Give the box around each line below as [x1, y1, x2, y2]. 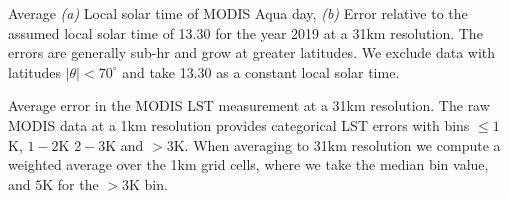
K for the [42, 173, 99, 194]
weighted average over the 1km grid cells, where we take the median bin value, [8, 154, 489, 175]
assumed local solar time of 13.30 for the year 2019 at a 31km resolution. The [8, 22, 483, 43]
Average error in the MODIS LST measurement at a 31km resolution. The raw [8, 95, 490, 116]
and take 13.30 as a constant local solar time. [122, 61, 400, 82]
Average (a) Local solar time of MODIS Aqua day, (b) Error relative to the [8, 3, 468, 23]
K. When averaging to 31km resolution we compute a [173, 134, 501, 155]
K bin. [129, 173, 168, 194]
